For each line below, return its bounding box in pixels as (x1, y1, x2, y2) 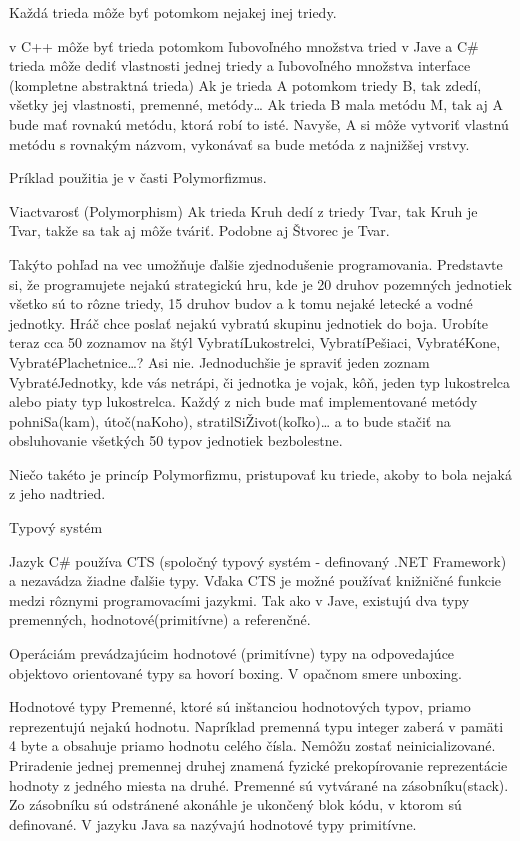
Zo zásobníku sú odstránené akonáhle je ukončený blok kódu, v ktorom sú (9, 794, 462, 815)
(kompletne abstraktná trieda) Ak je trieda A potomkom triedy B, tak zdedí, (9, 74, 482, 95)
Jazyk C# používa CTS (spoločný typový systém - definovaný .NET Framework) (9, 550, 507, 571)
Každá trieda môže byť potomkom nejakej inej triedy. (9, 2, 337, 22)
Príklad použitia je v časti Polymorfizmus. (9, 167, 267, 188)
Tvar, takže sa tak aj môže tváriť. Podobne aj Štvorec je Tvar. (9, 220, 390, 241)
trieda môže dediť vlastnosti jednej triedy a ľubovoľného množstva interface (9, 55, 471, 76)
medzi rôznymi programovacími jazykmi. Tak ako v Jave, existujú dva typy (9, 589, 470, 610)
